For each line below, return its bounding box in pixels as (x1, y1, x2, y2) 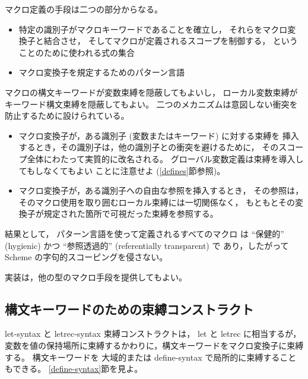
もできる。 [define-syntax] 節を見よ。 (5, 362, 143, 375)
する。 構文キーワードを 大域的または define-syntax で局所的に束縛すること (5, 350, 297, 363)
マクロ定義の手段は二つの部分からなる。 (5, 3, 163, 15)
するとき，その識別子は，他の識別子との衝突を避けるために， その (18, 141, 279, 153)
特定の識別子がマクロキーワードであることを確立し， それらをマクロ (18, 23, 288, 35)
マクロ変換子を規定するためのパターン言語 (18, 66, 185, 78)
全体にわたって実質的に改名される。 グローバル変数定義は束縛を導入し (27, 152, 304, 165)
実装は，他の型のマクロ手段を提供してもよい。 (5, 270, 187, 283)
